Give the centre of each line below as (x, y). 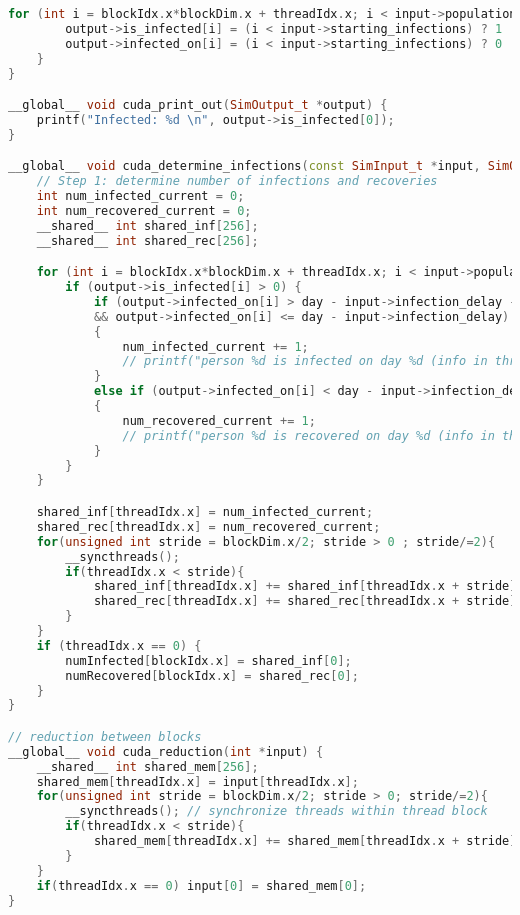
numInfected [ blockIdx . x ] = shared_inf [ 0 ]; (208, 660)
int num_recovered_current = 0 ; (144, 210)
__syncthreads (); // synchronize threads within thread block (276, 811)
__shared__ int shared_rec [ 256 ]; (147, 240)
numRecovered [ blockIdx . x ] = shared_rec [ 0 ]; (212, 675)
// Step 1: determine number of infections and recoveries (237, 181)
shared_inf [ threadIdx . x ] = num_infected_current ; (205, 512)
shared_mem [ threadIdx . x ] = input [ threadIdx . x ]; (197, 781)
